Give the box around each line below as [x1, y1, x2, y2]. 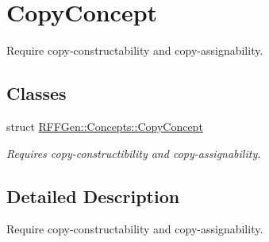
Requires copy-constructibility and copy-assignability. [6, 144, 261, 161]
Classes [6, 81, 67, 106]
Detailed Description [6, 183, 180, 208]
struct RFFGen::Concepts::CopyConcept [6, 117, 203, 134]
